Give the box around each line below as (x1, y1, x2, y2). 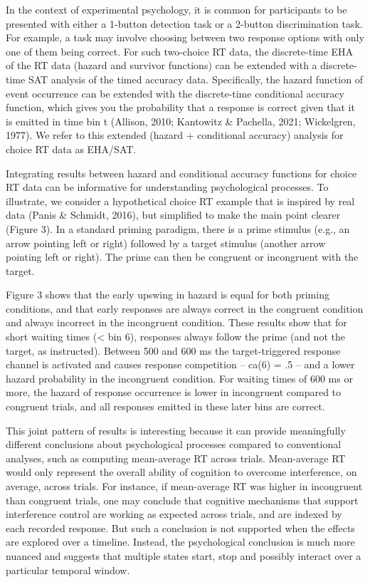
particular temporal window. (6, 562, 130, 577)
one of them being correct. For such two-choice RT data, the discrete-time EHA (6, 43, 354, 58)
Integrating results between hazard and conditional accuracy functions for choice (6, 165, 357, 180)
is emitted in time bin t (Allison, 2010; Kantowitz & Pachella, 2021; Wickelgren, (6, 113, 356, 128)
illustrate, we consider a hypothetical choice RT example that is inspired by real (6, 193, 355, 208)
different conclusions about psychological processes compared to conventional (6, 437, 342, 452)
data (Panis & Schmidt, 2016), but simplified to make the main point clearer (6, 207, 341, 222)
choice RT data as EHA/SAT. (6, 141, 137, 156)
